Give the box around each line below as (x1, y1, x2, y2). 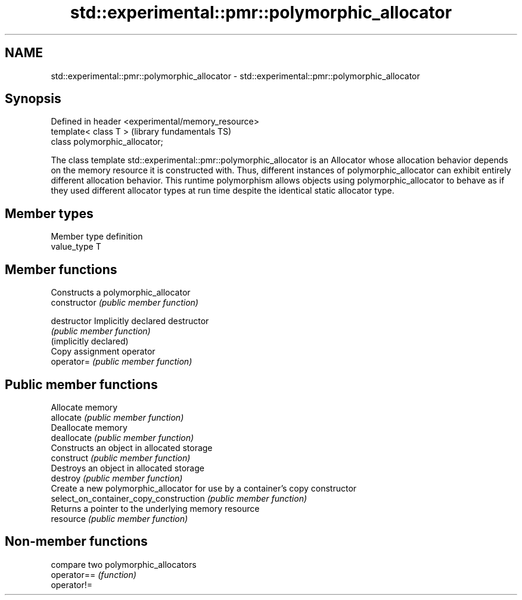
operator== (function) (51, 569, 136, 580)
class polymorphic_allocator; (51, 136, 163, 147)
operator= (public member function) (51, 356, 192, 367)
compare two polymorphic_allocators (51, 559, 197, 570)
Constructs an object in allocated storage (51, 442, 213, 453)
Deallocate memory (51, 422, 128, 433)
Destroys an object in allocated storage (51, 462, 204, 473)
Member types (5, 206, 94, 221)
